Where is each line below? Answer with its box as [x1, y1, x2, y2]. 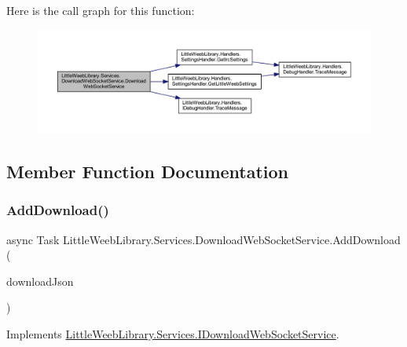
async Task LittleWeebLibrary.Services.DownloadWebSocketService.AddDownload [6, 231, 401, 247]
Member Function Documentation [6, 159, 289, 184]
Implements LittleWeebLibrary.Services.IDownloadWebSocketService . [6, 326, 339, 342]
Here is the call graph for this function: [6, 2, 195, 18]
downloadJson [6, 272, 74, 289]
